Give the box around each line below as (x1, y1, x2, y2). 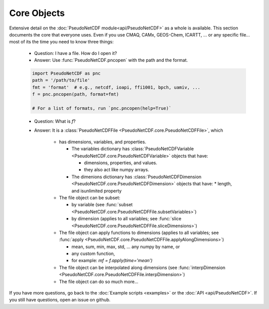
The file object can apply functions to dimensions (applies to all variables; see (59, 230, 219, 236)
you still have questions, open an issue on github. (9, 297, 111, 303)
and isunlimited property (71, 188, 122, 194)
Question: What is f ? (34, 118, 76, 124)
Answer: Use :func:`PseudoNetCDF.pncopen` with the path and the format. (34, 57, 188, 63)
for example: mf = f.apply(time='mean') (71, 258, 153, 264)
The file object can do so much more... (59, 279, 139, 285)
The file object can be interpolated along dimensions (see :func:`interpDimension (59, 265, 226, 271)
